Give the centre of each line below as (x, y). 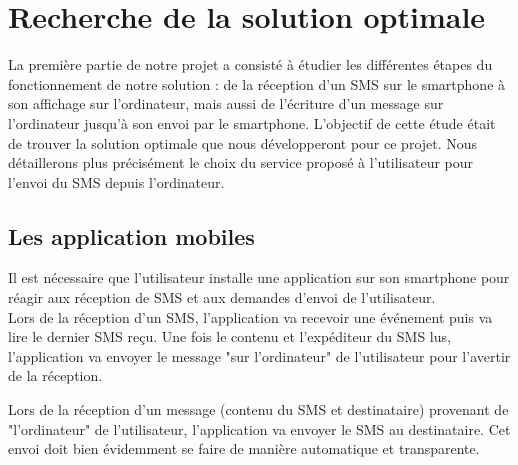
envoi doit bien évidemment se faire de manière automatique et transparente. (244, 448)
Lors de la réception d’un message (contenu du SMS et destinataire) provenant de (258, 409)
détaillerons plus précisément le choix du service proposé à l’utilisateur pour (241, 162)
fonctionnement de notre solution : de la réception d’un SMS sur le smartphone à (257, 83)
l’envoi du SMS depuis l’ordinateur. (116, 181)
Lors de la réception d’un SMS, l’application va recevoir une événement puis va (250, 316)
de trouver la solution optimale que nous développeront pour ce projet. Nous (243, 142)
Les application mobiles (131, 235)
